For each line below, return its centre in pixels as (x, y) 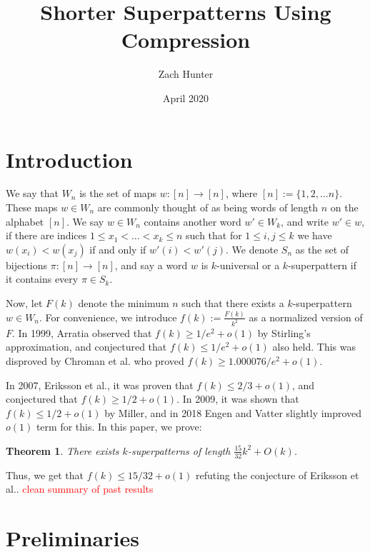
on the (344, 207)
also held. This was (314, 347)
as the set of (322, 249)
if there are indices (46, 235)
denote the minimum (124, 303)
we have (315, 235)
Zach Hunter (186, 74)
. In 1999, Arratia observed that (82, 332)
